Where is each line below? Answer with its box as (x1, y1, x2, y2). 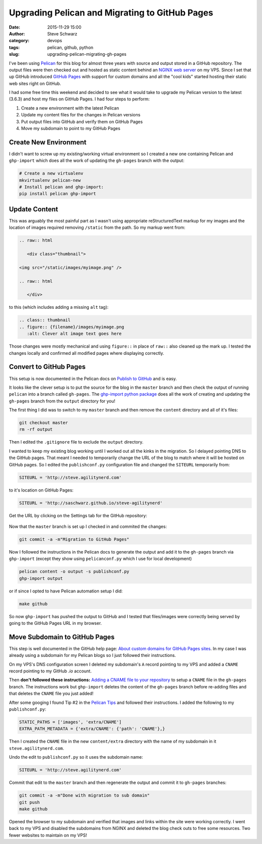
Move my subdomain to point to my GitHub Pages (21, 126, 121, 131)
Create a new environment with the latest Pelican (21, 105, 119, 111)
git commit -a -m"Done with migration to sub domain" (19, 793, 150, 798)
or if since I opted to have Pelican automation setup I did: (9, 588, 123, 594)
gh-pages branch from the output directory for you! (9, 398, 115, 404)
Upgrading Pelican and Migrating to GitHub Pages (9, 7, 213, 18)
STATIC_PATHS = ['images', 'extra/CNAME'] (19, 719, 122, 725)
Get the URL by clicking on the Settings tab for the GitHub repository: (9, 512, 147, 518)
